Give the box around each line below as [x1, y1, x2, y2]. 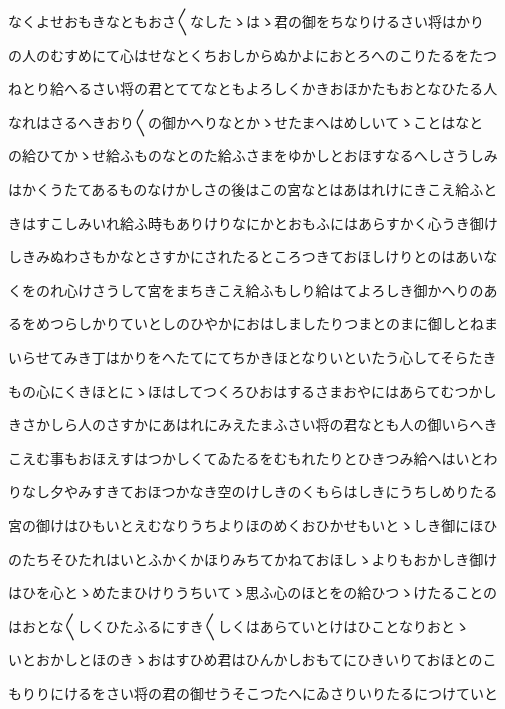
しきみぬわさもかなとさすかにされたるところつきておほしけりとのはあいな [8, 246, 498, 267]
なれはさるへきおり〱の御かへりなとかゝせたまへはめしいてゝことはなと [8, 111, 484, 132]
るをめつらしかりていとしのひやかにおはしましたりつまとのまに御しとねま [8, 313, 498, 334]
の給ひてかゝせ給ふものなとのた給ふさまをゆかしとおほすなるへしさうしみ [8, 145, 498, 166]
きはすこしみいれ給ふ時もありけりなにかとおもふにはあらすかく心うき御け [8, 212, 498, 233]
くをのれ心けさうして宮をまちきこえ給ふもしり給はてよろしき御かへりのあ [8, 279, 498, 300]
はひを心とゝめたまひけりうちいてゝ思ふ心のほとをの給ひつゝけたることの [8, 582, 498, 603]
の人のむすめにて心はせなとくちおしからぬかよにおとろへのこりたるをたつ [8, 44, 497, 65]
